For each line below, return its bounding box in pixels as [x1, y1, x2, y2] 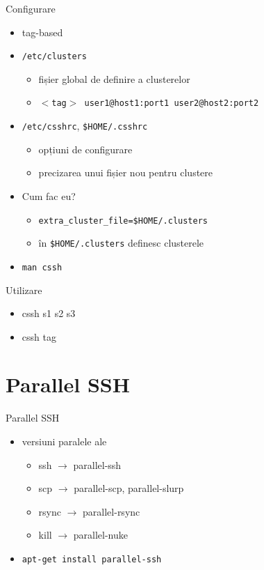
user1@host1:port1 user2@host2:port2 [84, 98, 259, 109]
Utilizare [6, 282, 42, 297]
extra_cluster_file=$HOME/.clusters [38, 215, 208, 226]
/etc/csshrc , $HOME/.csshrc [22, 118, 148, 133]
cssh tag [22, 329, 56, 344]
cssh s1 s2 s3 [22, 306, 76, 321]
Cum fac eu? [22, 188, 76, 203]
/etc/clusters [22, 52, 87, 62]
